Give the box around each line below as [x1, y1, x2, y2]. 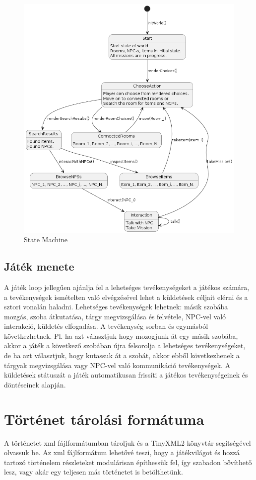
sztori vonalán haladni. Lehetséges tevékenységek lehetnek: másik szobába [4, 301, 228, 312]
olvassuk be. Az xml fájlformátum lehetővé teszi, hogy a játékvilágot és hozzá [4, 447, 240, 458]
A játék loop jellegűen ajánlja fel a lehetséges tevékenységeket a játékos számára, [4, 282, 250, 292]
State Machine [24, 234, 67, 245]
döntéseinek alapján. [4, 379, 66, 389]
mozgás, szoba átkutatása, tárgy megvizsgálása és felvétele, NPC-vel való [4, 311, 226, 321]
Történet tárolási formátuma [4, 408, 204, 429]
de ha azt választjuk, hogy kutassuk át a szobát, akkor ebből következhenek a [4, 350, 240, 361]
